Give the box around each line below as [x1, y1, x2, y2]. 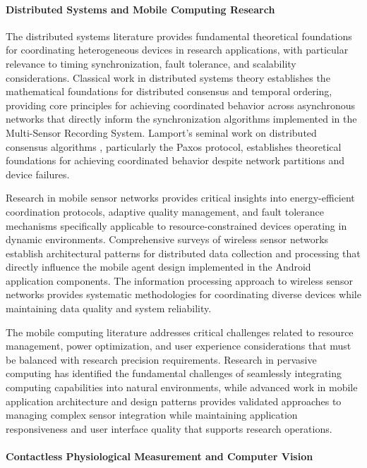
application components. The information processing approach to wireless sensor [6, 273, 353, 288]
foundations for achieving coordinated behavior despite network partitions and [6, 153, 345, 168]
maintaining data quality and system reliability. [6, 301, 212, 316]
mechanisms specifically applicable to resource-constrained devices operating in [6, 218, 347, 233]
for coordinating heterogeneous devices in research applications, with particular [6, 42, 349, 57]
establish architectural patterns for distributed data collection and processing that [6, 245, 361, 260]
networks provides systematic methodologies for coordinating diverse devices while [6, 287, 361, 302]
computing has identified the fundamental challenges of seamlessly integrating [6, 366, 342, 381]
